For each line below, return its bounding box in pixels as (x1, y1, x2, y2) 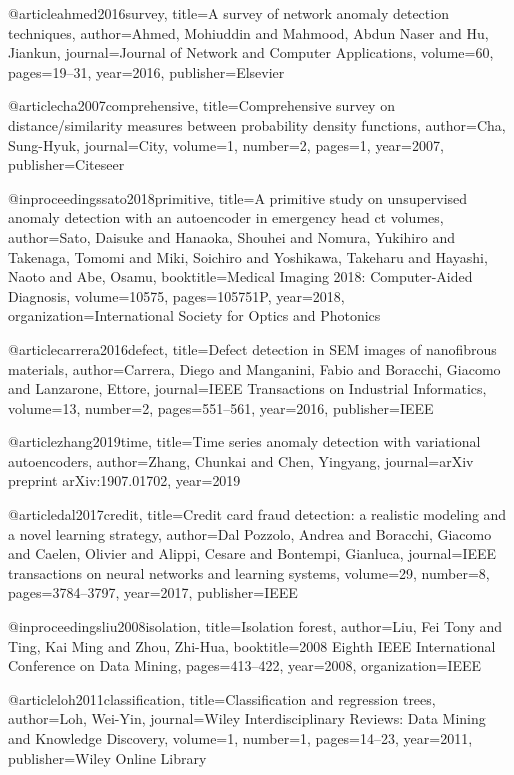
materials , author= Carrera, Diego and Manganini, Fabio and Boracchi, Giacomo (8, 358, 501, 379)
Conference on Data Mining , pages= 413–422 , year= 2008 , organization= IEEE (8, 655, 482, 676)
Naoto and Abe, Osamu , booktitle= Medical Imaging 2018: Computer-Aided (8, 266, 473, 287)
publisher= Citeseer (8, 154, 125, 175)
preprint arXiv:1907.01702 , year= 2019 (8, 470, 241, 491)
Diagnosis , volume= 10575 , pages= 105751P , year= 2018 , (8, 285, 345, 306)
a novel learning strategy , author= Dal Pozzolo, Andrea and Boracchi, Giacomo (8, 523, 492, 544)
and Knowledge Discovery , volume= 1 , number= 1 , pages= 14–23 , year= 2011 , (8, 728, 473, 748)
